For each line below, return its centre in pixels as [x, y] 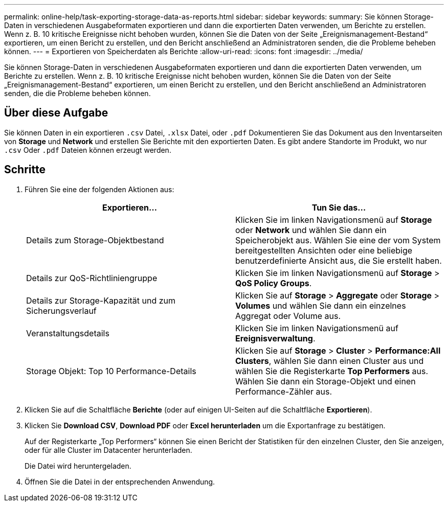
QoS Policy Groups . [274, 283]
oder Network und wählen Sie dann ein [311, 230]
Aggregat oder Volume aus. [288, 316]
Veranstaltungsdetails [68, 333]
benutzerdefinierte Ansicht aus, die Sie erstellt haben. [339, 260]
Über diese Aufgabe [56, 113]
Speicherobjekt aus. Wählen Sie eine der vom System [338, 240]
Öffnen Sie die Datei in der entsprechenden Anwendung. [120, 481]
